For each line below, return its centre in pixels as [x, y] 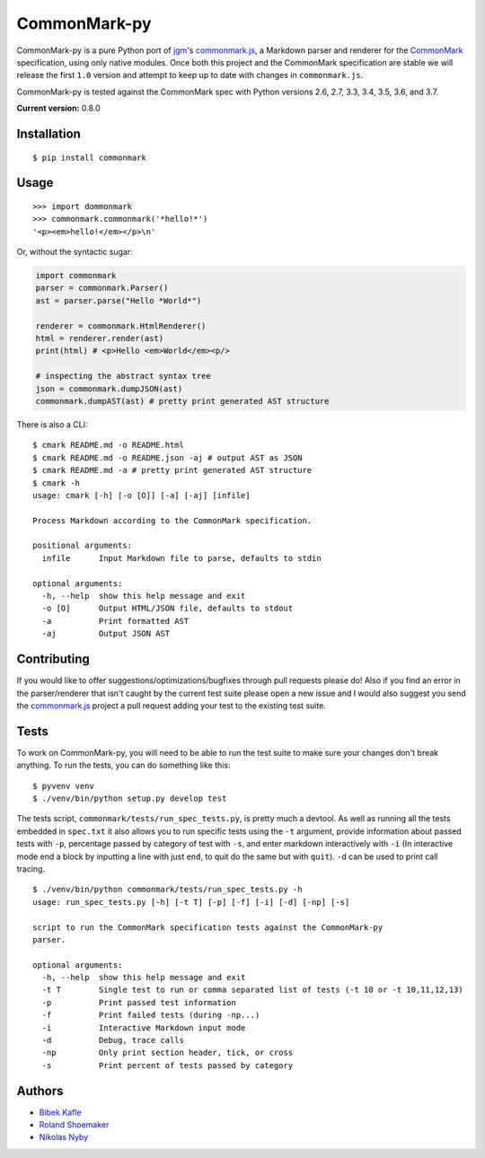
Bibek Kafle [60, 1112]
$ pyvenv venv [63, 786]
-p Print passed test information [139, 1002]
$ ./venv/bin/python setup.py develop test [130, 798]
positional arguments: [83, 546]
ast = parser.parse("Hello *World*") [119, 300]
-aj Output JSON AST [106, 634]
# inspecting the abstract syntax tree [123, 376]
